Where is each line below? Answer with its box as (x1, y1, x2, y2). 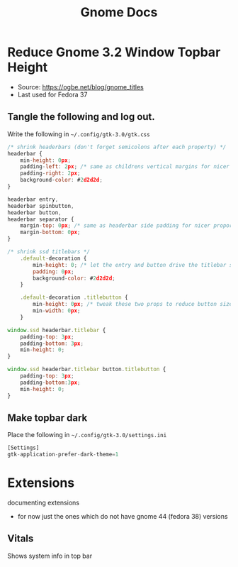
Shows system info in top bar (7, 551, 93, 560)
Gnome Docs (80, 4, 158, 21)
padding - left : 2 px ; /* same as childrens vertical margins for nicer (20, 163, 230, 170)
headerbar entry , (7, 196, 59, 203)
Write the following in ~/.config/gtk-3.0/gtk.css (7, 129, 150, 138)
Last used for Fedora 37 (17, 90, 88, 99)
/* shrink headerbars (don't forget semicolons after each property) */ (7, 143, 227, 150)
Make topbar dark (7, 412, 88, 424)
